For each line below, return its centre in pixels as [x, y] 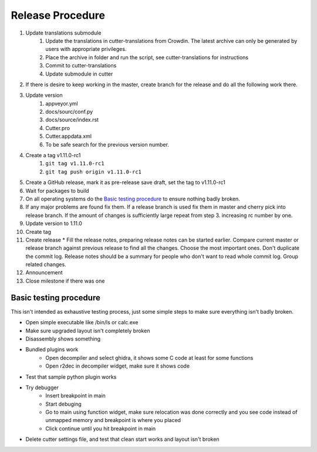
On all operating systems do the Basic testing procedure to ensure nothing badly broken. [133, 199]
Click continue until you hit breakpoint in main [101, 429]
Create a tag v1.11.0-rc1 [53, 155]
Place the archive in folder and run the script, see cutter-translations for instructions [147, 57]
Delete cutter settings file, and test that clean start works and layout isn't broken [122, 439]
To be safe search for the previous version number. [107, 144]
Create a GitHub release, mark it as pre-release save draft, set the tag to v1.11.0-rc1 [125, 182]
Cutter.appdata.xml [69, 136]
